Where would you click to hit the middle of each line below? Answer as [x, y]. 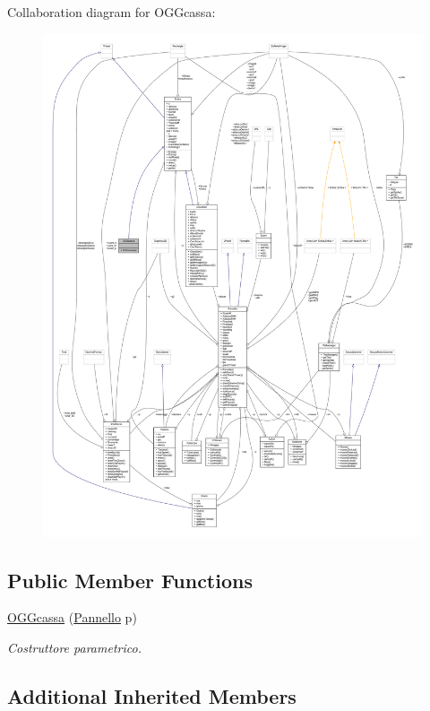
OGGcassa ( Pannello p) [72, 617]
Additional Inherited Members [152, 695]
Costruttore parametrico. [74, 647]
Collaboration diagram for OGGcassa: [112, 12]
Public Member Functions [130, 580]
